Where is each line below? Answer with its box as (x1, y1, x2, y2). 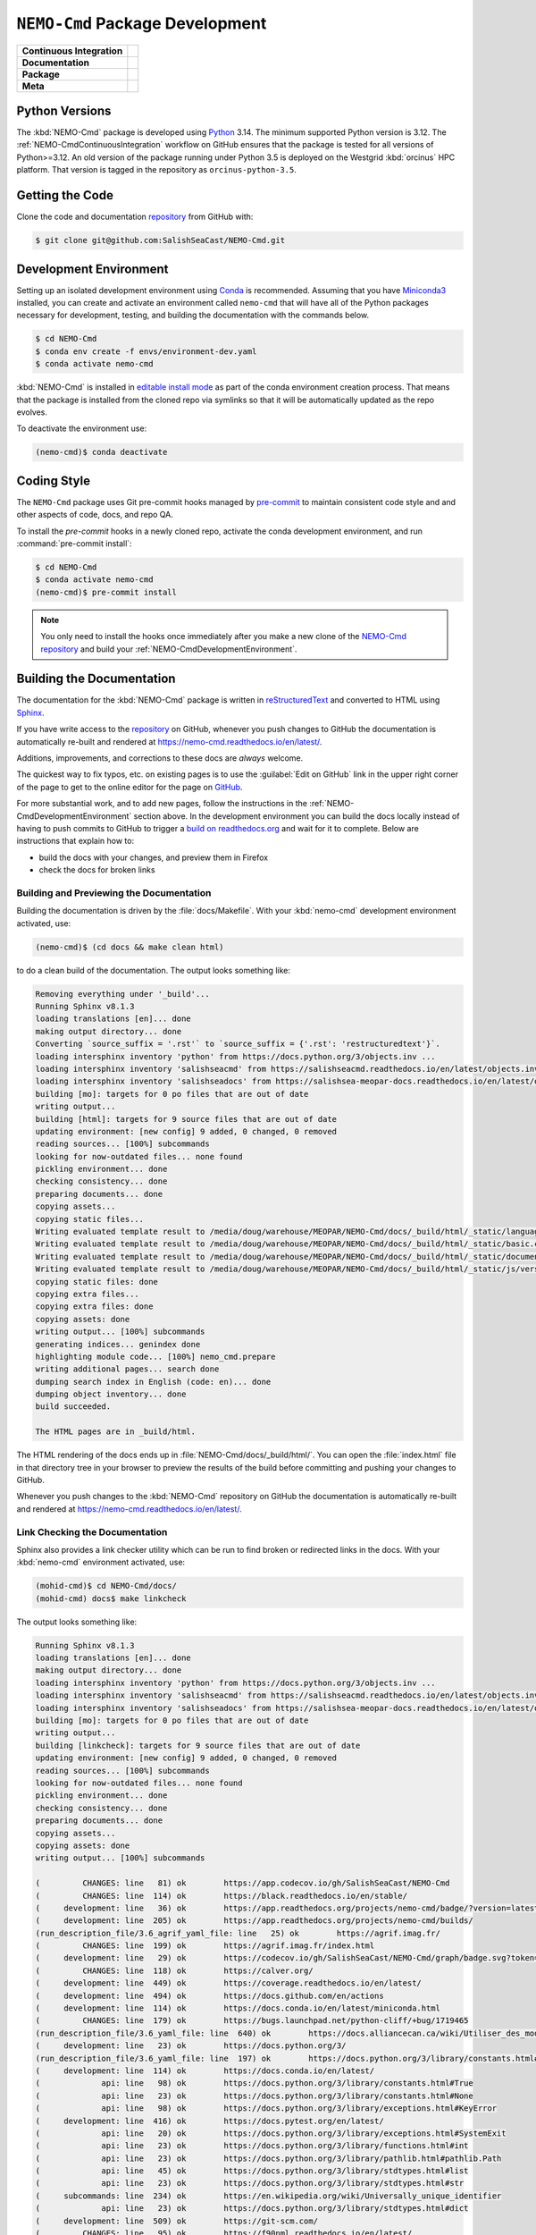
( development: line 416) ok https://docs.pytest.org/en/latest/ (35, 2115, 384, 2126)
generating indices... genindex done (35, 1339, 201, 1349)
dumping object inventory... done (35, 1389, 187, 1399)
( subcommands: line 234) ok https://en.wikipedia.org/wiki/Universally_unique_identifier (35, 2190, 502, 2201)
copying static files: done (35, 1277, 158, 1286)
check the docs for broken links (38, 864, 155, 875)
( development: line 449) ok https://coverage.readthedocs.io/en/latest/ (35, 1978, 422, 1988)
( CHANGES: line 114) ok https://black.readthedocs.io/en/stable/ (35, 1891, 408, 1901)
